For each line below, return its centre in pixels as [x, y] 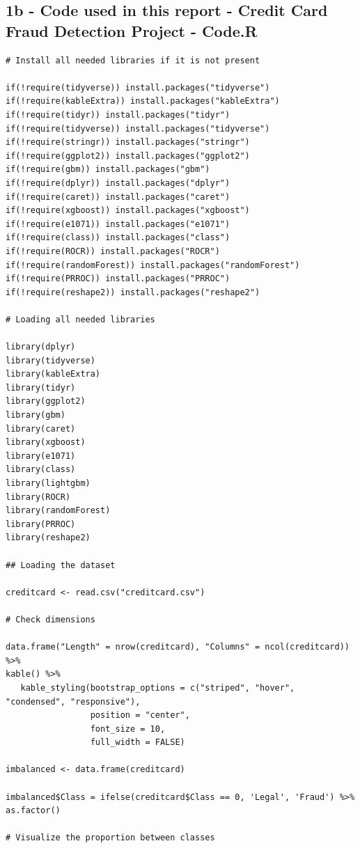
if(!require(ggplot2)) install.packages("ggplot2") [128, 156]
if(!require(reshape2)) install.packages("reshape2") [133, 292]
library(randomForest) [58, 511]
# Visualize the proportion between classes [110, 838]
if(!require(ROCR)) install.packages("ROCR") [113, 251]
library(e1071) [41, 456]
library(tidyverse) [50, 360]
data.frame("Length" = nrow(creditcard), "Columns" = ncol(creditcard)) [178, 647]
